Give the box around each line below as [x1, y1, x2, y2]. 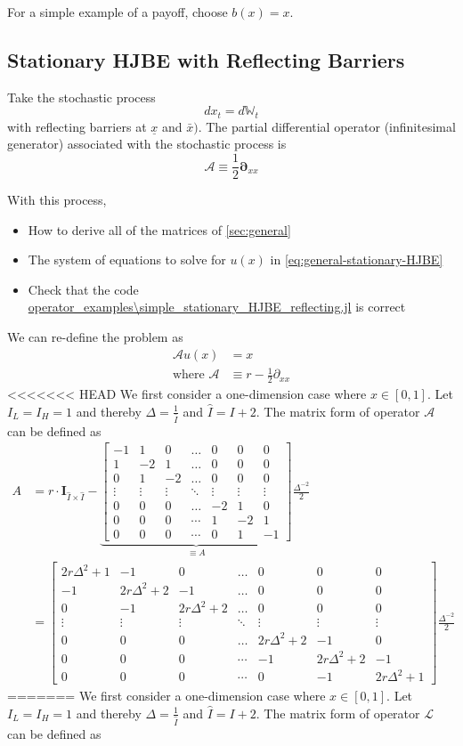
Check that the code [28, 280, 139, 298]
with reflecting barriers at [7, 117, 147, 135]
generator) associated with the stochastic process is [7, 134, 287, 153]
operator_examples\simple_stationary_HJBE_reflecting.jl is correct [28, 297, 406, 316]
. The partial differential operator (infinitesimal [198, 117, 456, 135]
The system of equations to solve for [28, 250, 226, 269]
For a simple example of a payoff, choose [7, 3, 228, 20]
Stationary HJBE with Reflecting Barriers [7, 45, 405, 73]
